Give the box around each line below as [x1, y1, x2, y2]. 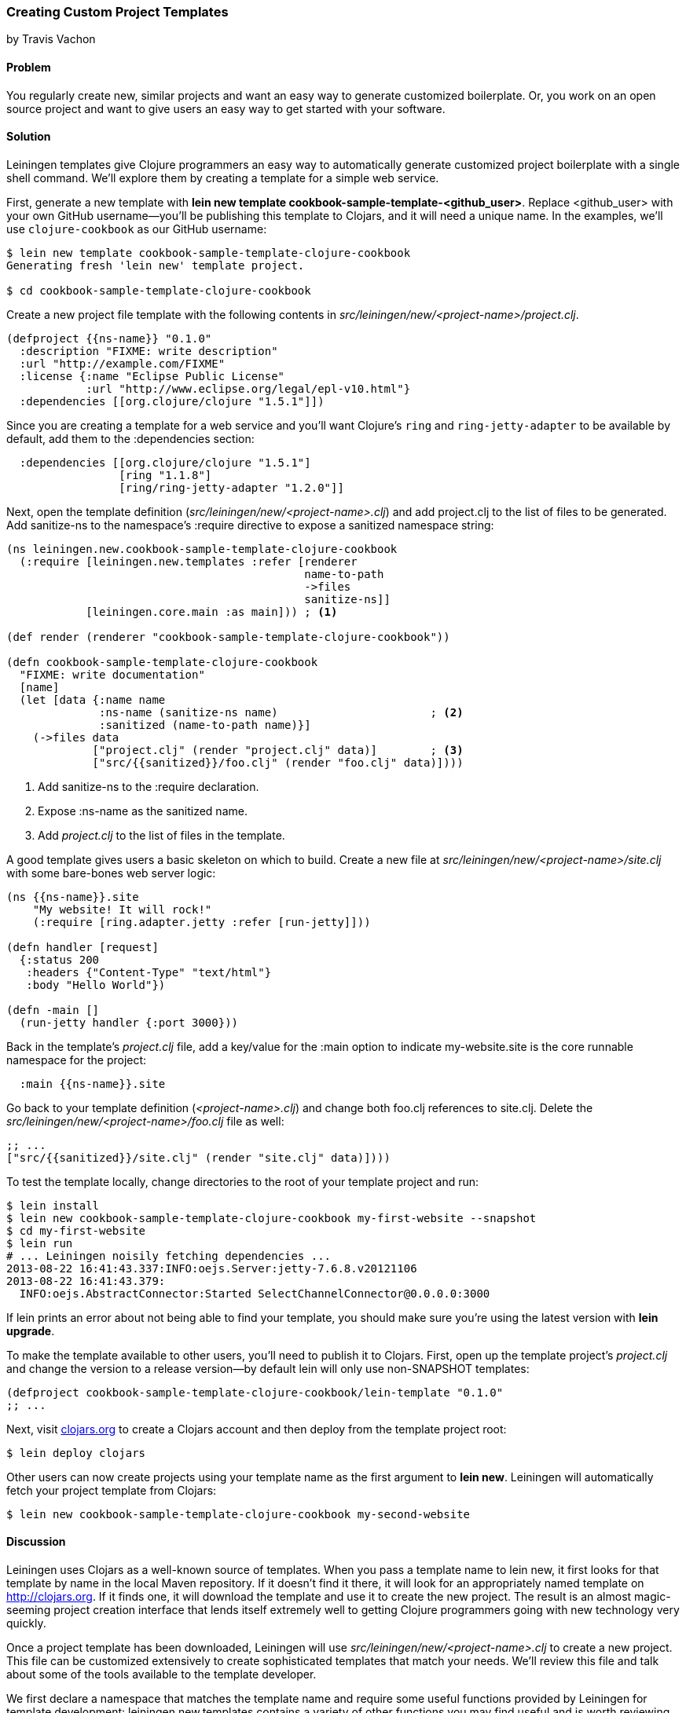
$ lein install [6, 1199, 100, 1212]
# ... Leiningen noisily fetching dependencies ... [6, 1249, 332, 1262]
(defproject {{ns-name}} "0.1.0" [6, 331, 212, 345]
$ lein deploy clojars [6, 1446, 146, 1459]
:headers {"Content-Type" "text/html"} [26, 965, 272, 979]
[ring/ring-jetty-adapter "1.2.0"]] [119, 481, 344, 494]
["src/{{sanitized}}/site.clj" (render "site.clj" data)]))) [6, 1151, 391, 1164]
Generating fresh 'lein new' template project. [6, 258, 305, 272]
